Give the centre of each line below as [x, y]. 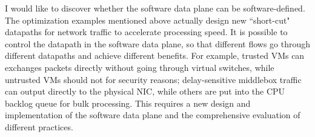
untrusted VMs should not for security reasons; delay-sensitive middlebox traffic [153, 79]
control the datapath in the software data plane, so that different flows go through [158, 43]
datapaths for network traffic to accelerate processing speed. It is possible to [146, 32]
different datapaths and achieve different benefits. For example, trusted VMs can [155, 55]
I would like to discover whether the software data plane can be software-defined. [155, 8]
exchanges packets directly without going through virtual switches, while [140, 67]
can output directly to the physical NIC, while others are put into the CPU [145, 91]
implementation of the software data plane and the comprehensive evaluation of [153, 115]
